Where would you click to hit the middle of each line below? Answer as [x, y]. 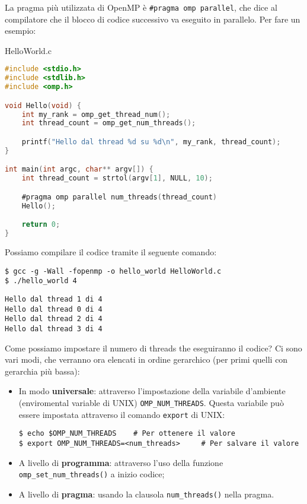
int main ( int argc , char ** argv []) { [79, 169]
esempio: [20, 31]
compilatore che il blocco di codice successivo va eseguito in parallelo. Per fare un [153, 19]
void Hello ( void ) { [43, 105]
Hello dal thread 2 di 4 [54, 319]
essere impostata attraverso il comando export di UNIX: [122, 414]
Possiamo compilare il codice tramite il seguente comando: [111, 251]
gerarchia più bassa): [42, 371]
